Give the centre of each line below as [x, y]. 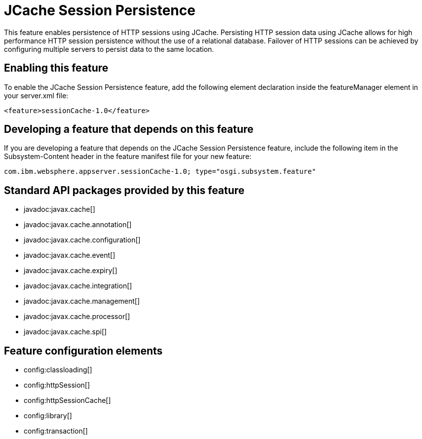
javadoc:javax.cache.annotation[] [78, 225]
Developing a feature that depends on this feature [129, 129]
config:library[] [48, 416]
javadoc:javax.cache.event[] [70, 255]
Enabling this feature [56, 68]
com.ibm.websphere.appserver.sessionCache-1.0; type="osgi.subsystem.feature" [160, 172]
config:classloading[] [58, 370]
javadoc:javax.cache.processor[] [77, 317]
